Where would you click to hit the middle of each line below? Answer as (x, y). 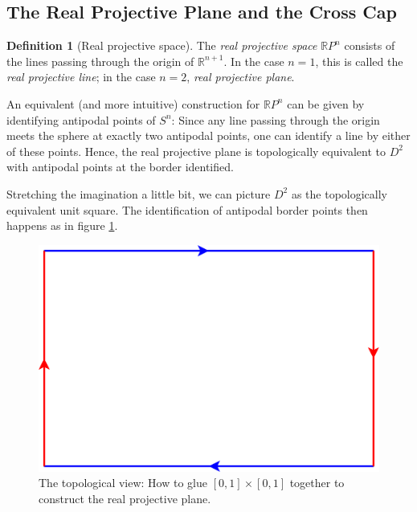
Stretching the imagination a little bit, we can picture (139, 193)
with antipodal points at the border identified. (120, 167)
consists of (370, 45)
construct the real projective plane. (125, 498)
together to (317, 483)
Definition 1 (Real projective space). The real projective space (162, 45)
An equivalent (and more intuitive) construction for (133, 103)
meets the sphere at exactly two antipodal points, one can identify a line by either (208, 135)
